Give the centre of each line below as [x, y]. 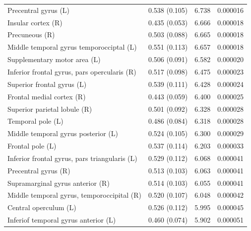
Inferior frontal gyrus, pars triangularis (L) [72, 158]
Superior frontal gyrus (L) [47, 84]
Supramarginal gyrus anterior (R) [59, 183]
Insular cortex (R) [35, 22]
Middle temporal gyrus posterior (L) [63, 133]
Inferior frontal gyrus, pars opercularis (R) [72, 71]
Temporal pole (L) [35, 121]
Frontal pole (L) [32, 146]
